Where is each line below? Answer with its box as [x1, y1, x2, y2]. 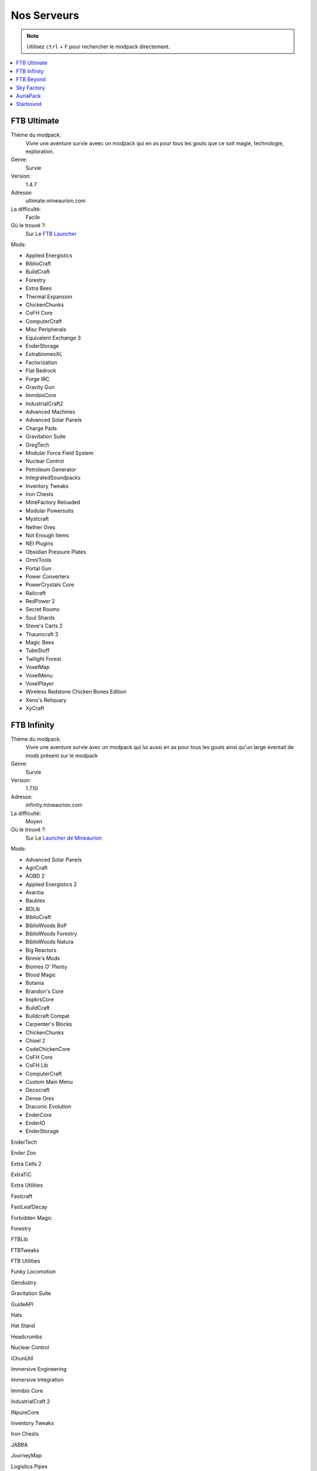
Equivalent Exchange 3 [25, 334, 82, 341]
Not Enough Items [25, 531, 69, 538]
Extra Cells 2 [11, 1160, 42, 1167]
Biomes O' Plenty [25, 963, 68, 970]
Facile [25, 214, 41, 221]
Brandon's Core [25, 987, 64, 994]
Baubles [25, 897, 45, 904]
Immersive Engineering [11, 1366, 67, 1372]
